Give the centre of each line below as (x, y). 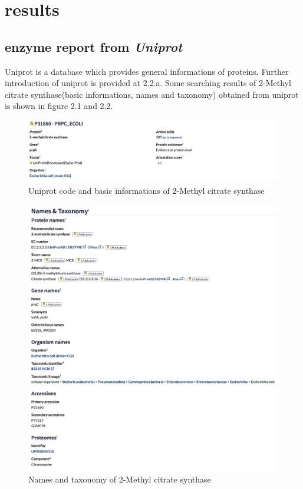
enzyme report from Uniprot (94, 46)
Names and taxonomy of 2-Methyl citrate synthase (120, 479)
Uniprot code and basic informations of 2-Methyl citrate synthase (146, 191)
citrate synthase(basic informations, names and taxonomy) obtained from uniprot (152, 94)
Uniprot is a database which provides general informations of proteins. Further (147, 71)
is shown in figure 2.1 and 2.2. (59, 106)
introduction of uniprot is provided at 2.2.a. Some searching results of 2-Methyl (148, 83)
